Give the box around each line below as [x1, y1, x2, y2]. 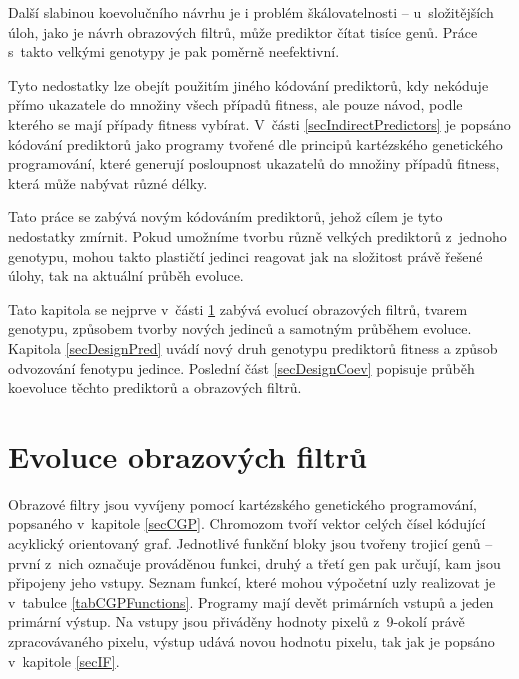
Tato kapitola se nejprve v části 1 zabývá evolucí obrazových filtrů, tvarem [8, 298, 468, 319]
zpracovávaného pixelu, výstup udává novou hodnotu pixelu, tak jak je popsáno [8, 630, 495, 651]
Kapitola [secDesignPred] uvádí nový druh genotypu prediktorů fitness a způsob [8, 337, 498, 358]
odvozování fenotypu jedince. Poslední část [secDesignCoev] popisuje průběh [8, 357, 475, 378]
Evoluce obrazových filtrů [8, 435, 367, 476]
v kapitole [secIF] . [8, 650, 120, 671]
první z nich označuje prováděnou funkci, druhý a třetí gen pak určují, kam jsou [8, 552, 501, 573]
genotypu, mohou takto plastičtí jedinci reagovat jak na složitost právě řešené [8, 245, 483, 266]
